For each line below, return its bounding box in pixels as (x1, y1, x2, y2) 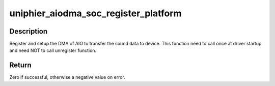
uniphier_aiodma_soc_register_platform (9, 8, 182, 19)
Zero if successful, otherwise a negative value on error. (9, 74, 126, 80)
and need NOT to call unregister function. (9, 47, 97, 53)
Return (9, 61, 32, 70)
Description (9, 27, 48, 36)
